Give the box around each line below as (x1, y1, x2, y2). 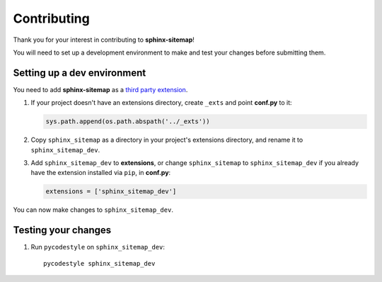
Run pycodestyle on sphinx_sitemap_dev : (30, 243, 166, 252)
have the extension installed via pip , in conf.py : (30, 169, 171, 177)
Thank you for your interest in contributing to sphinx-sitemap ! (13, 35, 195, 44)
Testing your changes (13, 224, 112, 237)
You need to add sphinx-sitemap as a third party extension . (13, 85, 188, 94)
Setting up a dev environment (13, 67, 146, 79)
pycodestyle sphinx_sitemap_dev (43, 259, 156, 267)
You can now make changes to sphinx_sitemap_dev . (13, 205, 173, 214)
